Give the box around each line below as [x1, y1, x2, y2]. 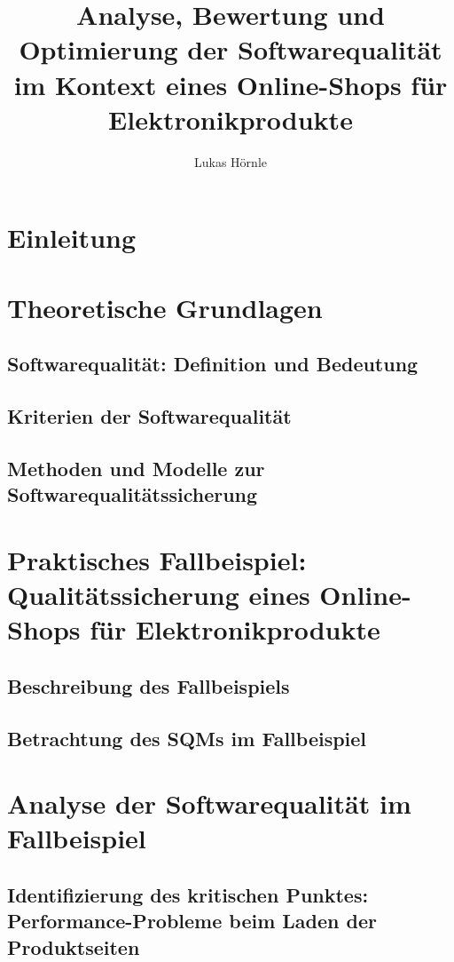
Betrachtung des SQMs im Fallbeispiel [7, 724, 367, 751]
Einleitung [7, 219, 137, 256]
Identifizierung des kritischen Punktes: [7, 880, 369, 908]
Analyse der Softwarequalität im [7, 785, 411, 822]
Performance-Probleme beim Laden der [7, 907, 377, 934]
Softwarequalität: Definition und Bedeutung [7, 350, 419, 378]
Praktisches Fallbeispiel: [7, 541, 307, 577]
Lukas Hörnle [194, 152, 267, 171]
